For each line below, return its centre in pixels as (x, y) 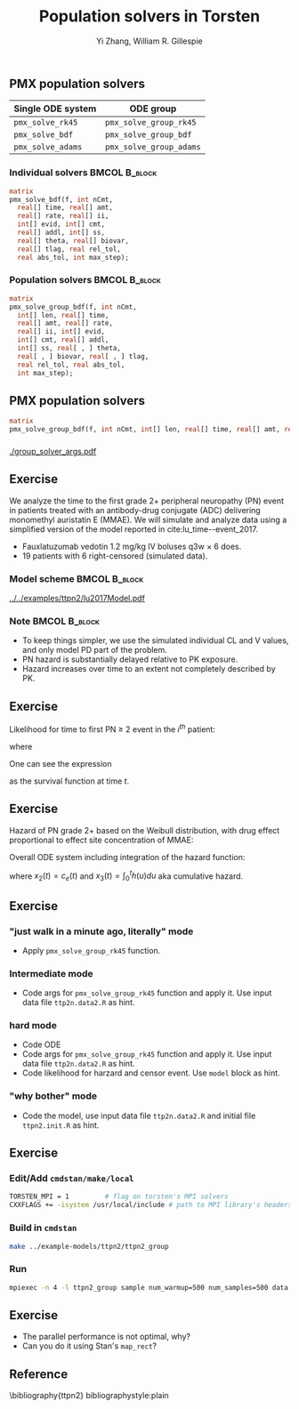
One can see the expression (61, 763)
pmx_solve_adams (48, 147)
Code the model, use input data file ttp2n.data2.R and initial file (139, 1115)
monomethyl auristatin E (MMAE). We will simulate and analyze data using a (148, 519)
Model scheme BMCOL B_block (77, 578)
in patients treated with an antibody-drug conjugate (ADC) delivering (135, 510)
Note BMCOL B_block (55, 622)
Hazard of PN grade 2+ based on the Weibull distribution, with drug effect (145, 830)
